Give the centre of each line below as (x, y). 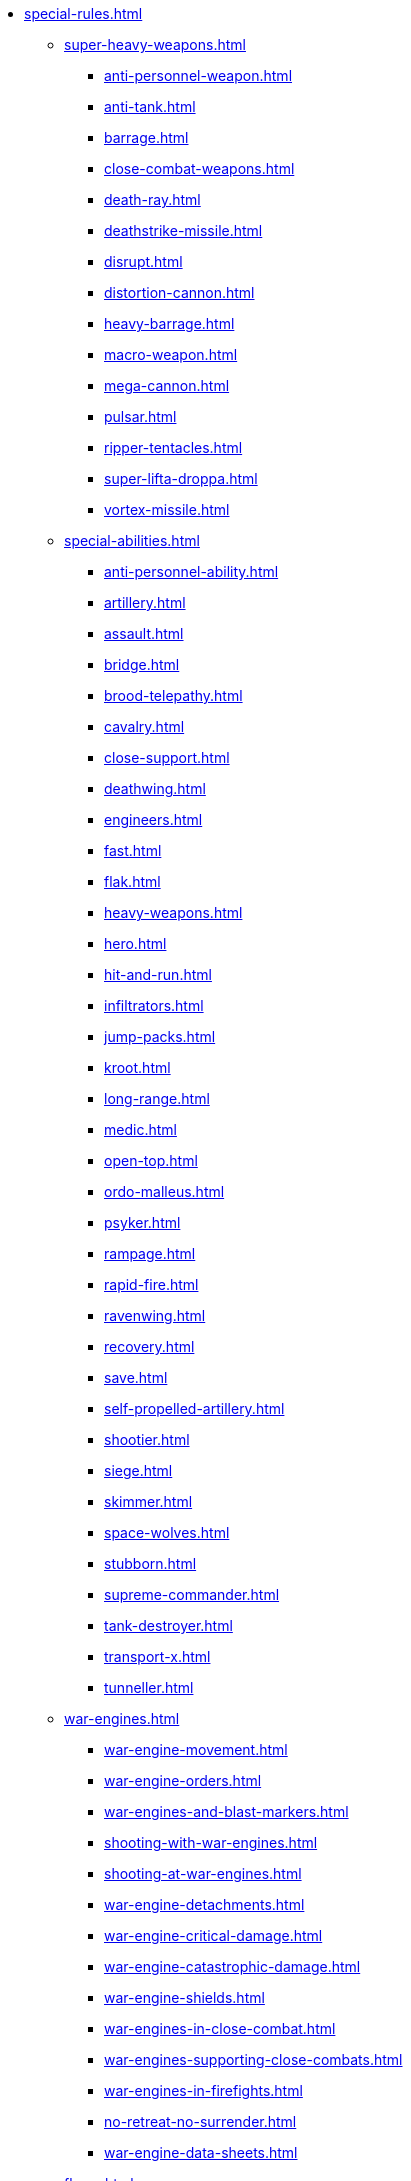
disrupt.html (143, 261)
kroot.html (137, 1067)
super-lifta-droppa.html (181, 478)
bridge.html (142, 664)
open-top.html (151, 1160)
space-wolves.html (167, 1532)
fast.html (133, 850)
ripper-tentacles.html (173, 447)
